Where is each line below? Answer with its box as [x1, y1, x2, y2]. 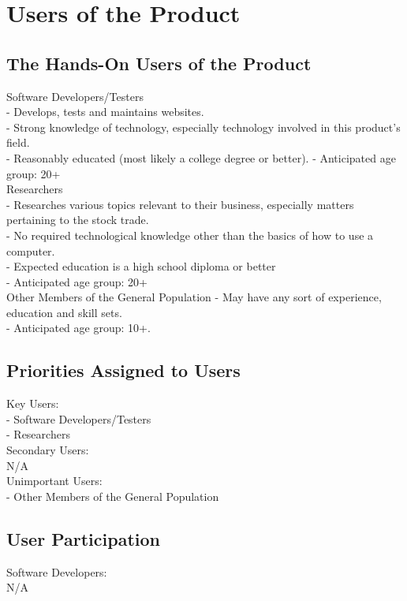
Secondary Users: [6, 442, 89, 458]
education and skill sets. [6, 304, 122, 320]
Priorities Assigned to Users [6, 358, 241, 383]
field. [6, 134, 30, 151]
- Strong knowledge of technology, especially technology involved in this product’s [6, 118, 401, 135]
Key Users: [6, 395, 59, 412]
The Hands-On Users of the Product [6, 50, 312, 75]
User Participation [6, 526, 160, 551]
